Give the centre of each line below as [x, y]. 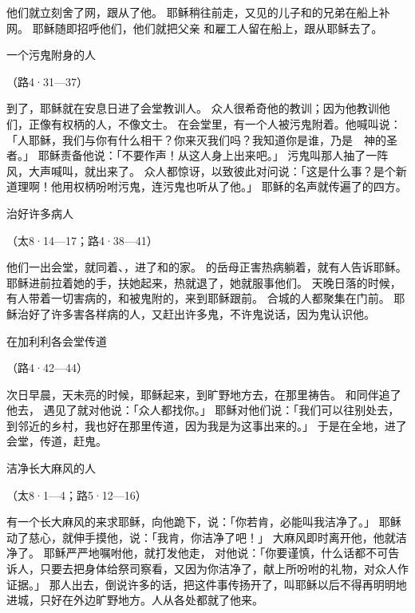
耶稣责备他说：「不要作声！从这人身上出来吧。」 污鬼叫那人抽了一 [207, 155]
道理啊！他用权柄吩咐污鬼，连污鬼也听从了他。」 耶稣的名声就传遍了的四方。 [207, 186]
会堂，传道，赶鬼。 [57, 441]
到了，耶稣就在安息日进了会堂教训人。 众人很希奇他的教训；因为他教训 [193, 108]
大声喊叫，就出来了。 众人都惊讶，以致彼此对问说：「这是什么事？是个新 [217, 170]
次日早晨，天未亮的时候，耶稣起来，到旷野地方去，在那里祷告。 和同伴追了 [204, 394]
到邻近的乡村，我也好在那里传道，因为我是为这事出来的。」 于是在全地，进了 [207, 425]
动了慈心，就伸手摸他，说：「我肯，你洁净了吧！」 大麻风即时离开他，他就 [201, 537]
